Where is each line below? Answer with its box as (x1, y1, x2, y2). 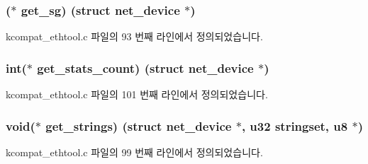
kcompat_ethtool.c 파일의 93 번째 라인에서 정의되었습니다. (6, 29, 263, 44)
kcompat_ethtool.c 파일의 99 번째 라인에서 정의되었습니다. (6, 144, 263, 159)
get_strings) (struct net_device (45, 117, 232, 134)
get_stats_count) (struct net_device (37, 59, 254, 76)
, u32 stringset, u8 (241, 117, 348, 134)
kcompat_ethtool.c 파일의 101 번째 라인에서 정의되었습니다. (6, 87, 268, 102)
